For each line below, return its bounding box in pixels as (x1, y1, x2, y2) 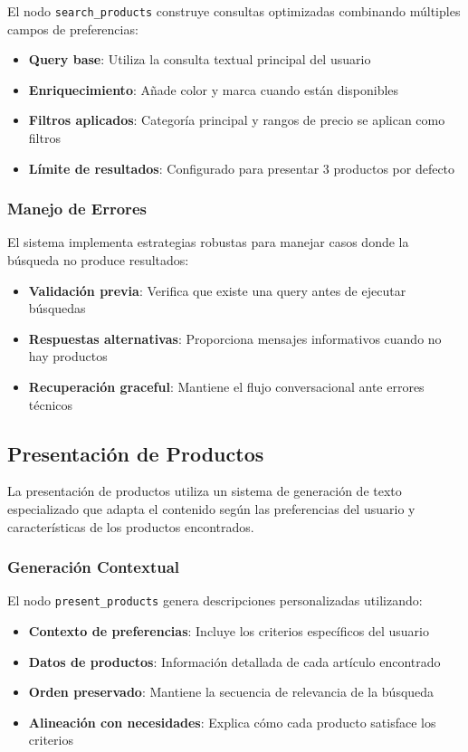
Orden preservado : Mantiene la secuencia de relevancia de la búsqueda (28, 682, 435, 701)
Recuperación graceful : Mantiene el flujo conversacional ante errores (28, 377, 425, 395)
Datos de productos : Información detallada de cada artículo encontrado (28, 652, 441, 671)
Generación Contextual (7, 556, 180, 578)
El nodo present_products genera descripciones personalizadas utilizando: (7, 591, 423, 610)
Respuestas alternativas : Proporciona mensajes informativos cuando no (28, 328, 442, 347)
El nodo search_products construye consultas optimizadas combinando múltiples (7, 2, 461, 20)
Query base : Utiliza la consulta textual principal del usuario (28, 50, 371, 69)
